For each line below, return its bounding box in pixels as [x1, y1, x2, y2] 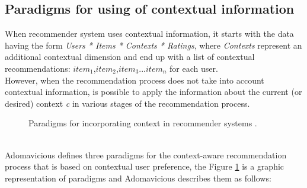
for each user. [170, 62, 218, 74]
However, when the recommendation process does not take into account [5, 74, 264, 86]
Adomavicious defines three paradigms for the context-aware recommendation [5, 148, 287, 161]
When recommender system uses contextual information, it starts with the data [5, 27, 294, 40]
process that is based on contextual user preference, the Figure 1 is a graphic [5, 160, 284, 173]
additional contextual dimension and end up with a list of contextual [5, 50, 255, 63]
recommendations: [5, 62, 71, 74]
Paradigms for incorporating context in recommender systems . [28, 117, 257, 129]
